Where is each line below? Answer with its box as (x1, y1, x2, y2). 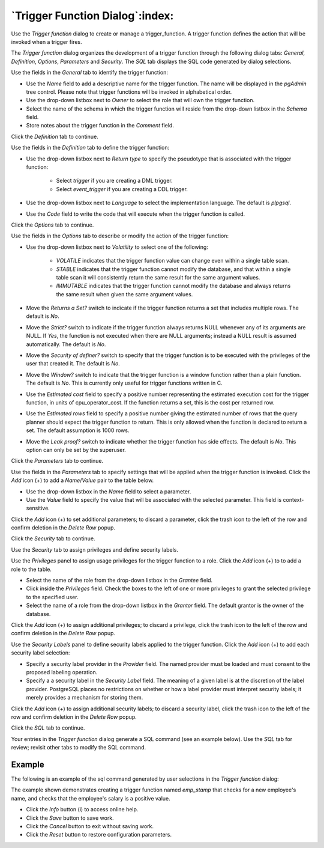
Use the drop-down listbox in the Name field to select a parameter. (26, 487, 191, 495)
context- (283, 496, 304, 503)
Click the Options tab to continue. (11, 221, 94, 228)
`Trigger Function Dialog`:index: (11, 9, 174, 22)
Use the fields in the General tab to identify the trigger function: (11, 69, 168, 76)
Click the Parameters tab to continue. (11, 457, 104, 465)
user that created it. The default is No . (26, 360, 120, 367)
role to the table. (11, 566, 52, 573)
